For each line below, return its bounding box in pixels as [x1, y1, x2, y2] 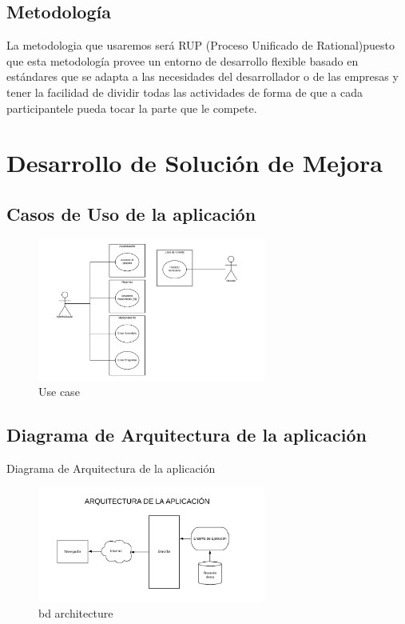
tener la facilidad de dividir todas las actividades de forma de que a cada [6, 83, 363, 100]
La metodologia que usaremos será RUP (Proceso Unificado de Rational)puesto [6, 37, 395, 54]
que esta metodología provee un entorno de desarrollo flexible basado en [6, 52, 359, 69]
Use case [38, 383, 80, 400]
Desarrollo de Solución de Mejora [6, 146, 383, 179]
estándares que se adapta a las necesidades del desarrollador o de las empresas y [6, 68, 399, 85]
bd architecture [38, 605, 113, 622]
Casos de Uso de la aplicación [6, 201, 256, 226]
